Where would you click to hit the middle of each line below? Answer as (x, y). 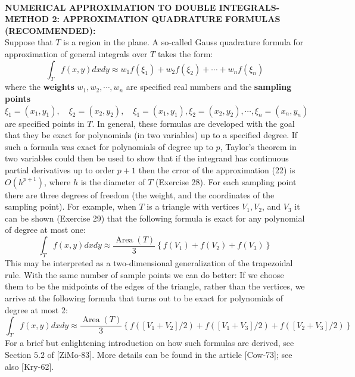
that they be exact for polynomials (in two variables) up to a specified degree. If (151, 135)
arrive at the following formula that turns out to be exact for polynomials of (144, 297)
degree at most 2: (36, 309)
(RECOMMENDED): (50, 30)
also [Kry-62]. (29, 366)
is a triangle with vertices (193, 206)
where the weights (40, 87)
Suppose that (29, 42)
